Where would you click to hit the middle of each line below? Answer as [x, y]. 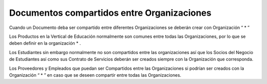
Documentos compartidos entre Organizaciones [110, 13]
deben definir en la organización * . [45, 43]
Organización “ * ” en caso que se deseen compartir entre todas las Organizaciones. [95, 75]
